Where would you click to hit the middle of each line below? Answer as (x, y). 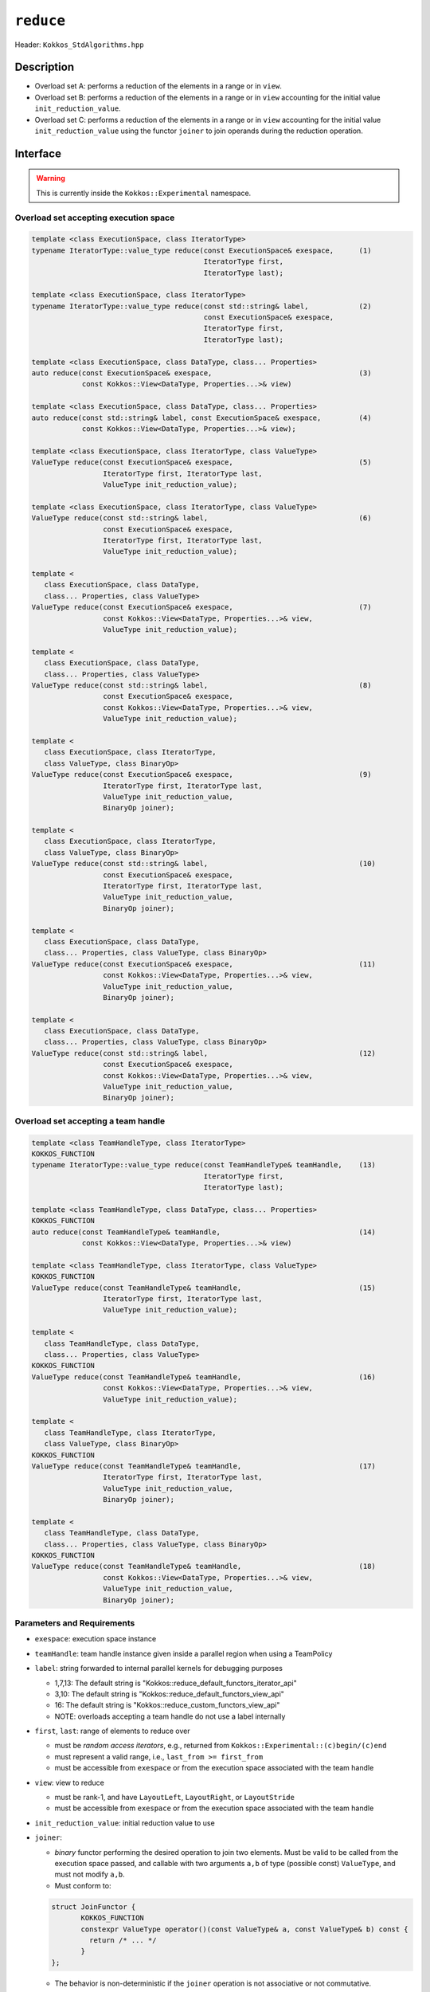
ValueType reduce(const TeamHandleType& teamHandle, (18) (203, 1567)
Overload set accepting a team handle (90, 1121)
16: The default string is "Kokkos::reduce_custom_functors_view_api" (167, 1705)
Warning (51, 178)
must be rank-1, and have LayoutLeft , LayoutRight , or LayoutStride (174, 1798)
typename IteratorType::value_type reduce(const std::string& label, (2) (201, 306)
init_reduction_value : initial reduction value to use (125, 1823)
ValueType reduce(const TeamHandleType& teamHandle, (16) (203, 1377)
